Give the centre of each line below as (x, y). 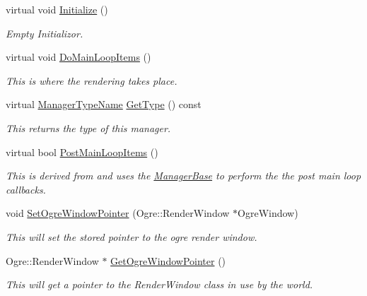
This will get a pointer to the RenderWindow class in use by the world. (159, 284)
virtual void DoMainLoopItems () (78, 57)
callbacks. (26, 189)
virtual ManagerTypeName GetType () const (104, 104)
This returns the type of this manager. (88, 128)
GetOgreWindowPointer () (168, 260)
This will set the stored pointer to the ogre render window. (132, 236)
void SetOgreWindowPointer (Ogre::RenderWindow (118, 213)
